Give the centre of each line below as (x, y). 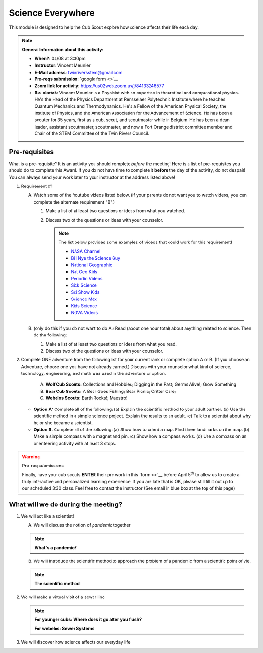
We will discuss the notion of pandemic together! (83, 525)
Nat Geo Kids (84, 272)
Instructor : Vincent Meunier (62, 65)
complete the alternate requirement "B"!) (74, 202)
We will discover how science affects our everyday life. (76, 642)
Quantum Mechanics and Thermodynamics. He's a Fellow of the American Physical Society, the (130, 106)
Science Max (84, 299)
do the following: (50, 335)
